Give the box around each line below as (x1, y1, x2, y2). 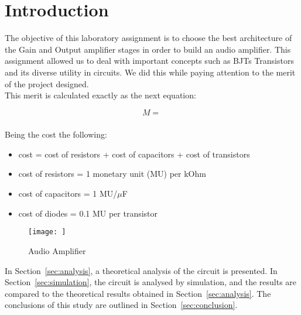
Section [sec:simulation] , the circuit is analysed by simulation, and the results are (5, 276, 297, 288)
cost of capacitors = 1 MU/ (18, 187, 118, 200)
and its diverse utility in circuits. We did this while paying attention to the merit (5, 66, 296, 78)
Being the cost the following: (5, 128, 107, 141)
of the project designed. (5, 77, 89, 90)
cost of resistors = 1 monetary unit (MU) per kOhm (18, 167, 206, 180)
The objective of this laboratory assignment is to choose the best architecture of (5, 32, 292, 44)
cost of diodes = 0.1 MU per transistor (18, 207, 158, 219)
